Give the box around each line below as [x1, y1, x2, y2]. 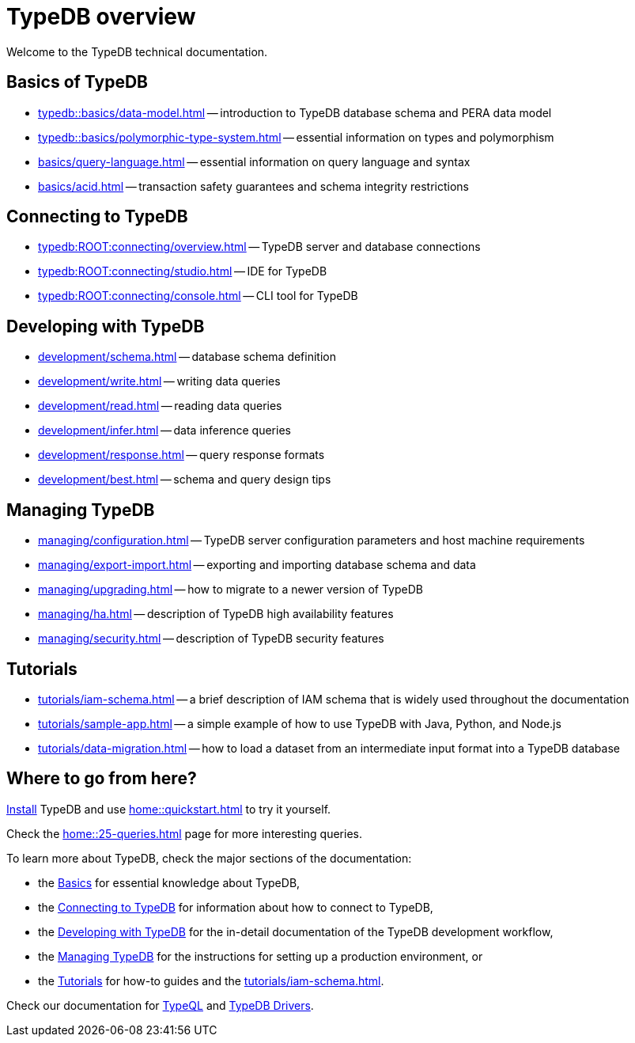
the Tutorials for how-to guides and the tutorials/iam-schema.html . [38, 973, 384, 988]
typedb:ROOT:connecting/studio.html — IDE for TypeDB [38, 264, 327, 279]
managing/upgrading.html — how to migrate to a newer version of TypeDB [38, 582, 423, 597]
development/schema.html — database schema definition [38, 350, 336, 364]
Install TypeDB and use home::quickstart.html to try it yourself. [6, 802, 331, 816]
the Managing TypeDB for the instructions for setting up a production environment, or [38, 949, 483, 963]
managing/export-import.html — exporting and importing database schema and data [38, 558, 476, 572]
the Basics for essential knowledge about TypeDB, [38, 875, 300, 889]
